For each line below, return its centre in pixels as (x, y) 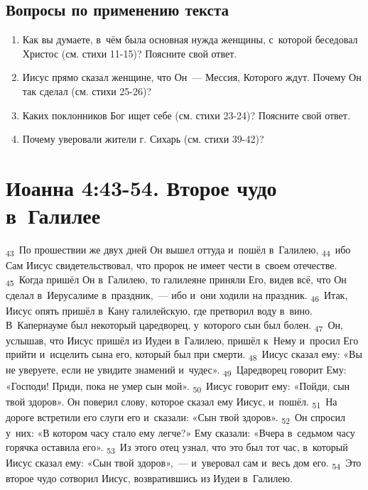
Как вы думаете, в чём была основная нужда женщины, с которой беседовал (190, 39)
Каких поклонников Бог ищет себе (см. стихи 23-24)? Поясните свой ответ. (186, 115)
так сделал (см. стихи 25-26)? (87, 91)
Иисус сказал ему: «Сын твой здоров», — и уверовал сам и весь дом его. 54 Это (184, 463)
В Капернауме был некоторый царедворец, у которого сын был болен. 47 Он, (174, 325)
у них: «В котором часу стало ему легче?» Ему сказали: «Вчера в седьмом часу (180, 432)
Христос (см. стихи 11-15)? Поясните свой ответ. (130, 53)
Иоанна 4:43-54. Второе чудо (141, 187)
